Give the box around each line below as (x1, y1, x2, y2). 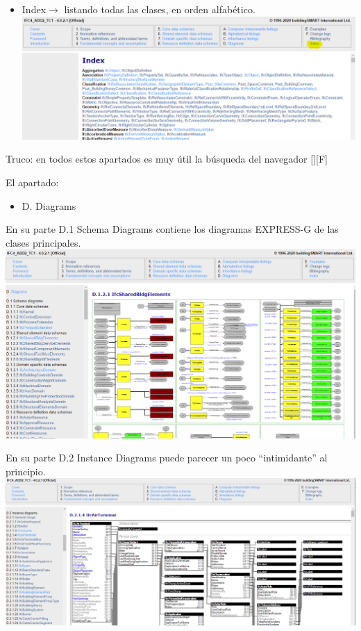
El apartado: (6, 175, 59, 190)
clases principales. (6, 235, 81, 249)
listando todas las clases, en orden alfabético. (64, 2, 255, 16)
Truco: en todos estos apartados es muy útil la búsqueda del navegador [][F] (6, 151, 328, 166)
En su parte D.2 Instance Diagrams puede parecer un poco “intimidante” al (6, 450, 328, 465)
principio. (6, 464, 46, 478)
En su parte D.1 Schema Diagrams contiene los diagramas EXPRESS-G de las (6, 222, 339, 236)
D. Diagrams (22, 198, 76, 213)
